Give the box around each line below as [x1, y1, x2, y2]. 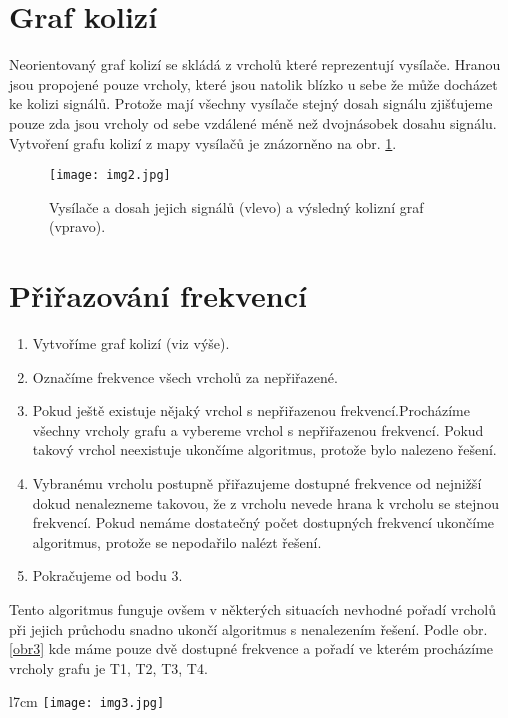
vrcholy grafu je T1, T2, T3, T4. [9, 657, 208, 678]
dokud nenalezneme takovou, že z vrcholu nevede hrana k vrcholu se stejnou [32, 492, 499, 513]
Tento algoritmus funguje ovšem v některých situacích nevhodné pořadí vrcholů [9, 599, 496, 619]
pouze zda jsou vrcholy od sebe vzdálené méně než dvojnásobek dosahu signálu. [9, 112, 497, 133]
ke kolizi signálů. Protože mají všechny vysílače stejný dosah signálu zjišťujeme [9, 93, 493, 114]
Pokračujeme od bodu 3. [32, 565, 183, 586]
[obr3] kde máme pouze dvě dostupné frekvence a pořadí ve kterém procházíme [9, 638, 494, 659]
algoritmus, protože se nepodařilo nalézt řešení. [32, 531, 322, 552]
